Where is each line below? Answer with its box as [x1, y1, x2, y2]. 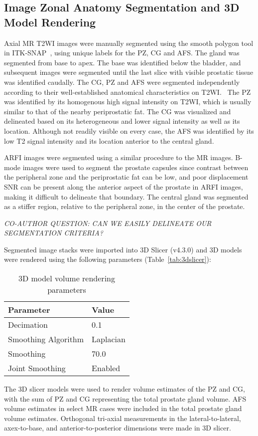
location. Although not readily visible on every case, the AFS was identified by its [4, 125, 254, 136]
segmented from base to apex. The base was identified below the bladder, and [4, 57, 241, 67]
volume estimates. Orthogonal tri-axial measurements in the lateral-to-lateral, [4, 413, 241, 423]
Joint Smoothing [8, 362, 66, 374]
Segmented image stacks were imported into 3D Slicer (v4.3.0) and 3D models [4, 244, 242, 254]
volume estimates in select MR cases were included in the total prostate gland [4, 403, 242, 414]
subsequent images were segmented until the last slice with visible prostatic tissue [4, 67, 254, 77]
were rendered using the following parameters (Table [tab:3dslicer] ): [4, 254, 211, 264]
